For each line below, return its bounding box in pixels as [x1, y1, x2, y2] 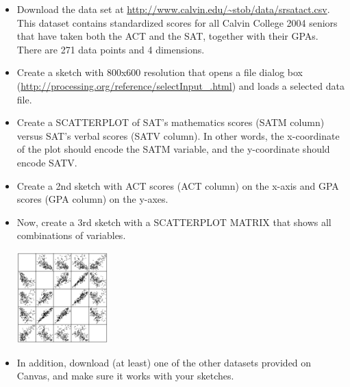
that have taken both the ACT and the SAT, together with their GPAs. [16, 29, 318, 43]
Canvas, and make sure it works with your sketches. [16, 369, 234, 383]
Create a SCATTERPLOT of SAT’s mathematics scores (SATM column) [16, 115, 325, 129]
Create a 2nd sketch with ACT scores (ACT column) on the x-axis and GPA [16, 178, 339, 192]
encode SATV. [16, 155, 77, 169]
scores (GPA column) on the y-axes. [16, 192, 168, 206]
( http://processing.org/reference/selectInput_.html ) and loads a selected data [16, 78, 345, 92]
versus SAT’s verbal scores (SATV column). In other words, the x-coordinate [16, 128, 340, 142]
